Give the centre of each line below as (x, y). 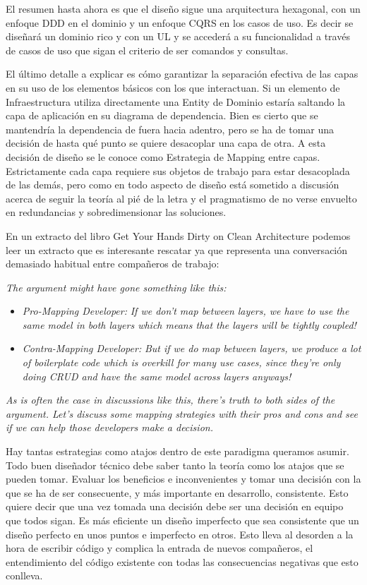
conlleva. (24, 575)
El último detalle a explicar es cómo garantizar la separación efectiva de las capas (182, 74)
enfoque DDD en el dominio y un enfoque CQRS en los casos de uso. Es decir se (180, 22)
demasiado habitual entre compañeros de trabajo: (113, 264)
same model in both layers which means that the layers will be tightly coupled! (189, 324)
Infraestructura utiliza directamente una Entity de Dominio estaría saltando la (176, 101)
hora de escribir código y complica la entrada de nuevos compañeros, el (160, 548)
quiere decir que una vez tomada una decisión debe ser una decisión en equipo (175, 506)
